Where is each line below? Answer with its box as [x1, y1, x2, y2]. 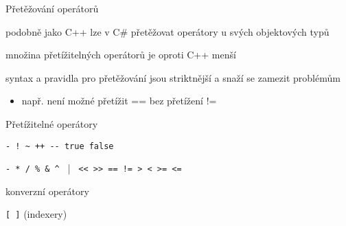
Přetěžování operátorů [5, 1, 99, 15]
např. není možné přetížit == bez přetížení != [21, 93, 217, 108]
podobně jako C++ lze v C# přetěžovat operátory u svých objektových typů [5, 24, 330, 38]
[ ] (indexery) [5, 207, 67, 221]
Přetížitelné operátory [5, 116, 98, 131]
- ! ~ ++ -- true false [5, 141, 114, 151]
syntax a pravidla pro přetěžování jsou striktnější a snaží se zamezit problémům [5, 70, 341, 84]
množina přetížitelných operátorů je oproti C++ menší [5, 47, 236, 62]
